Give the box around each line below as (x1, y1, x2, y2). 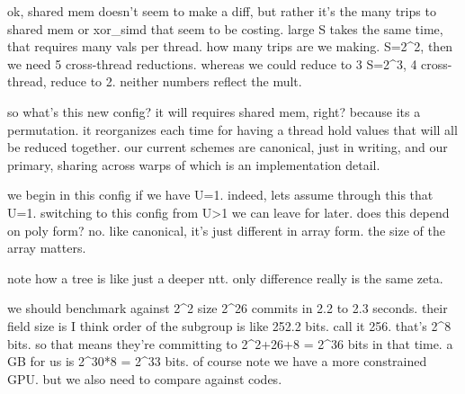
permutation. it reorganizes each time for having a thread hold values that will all (7, 120, 458, 139)
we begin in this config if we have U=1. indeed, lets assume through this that (7, 185, 434, 204)
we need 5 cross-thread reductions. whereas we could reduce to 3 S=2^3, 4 (7, 54, 417, 73)
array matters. (7, 238, 86, 257)
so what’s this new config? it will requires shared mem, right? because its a (7, 102, 421, 121)
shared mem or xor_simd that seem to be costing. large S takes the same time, (7, 19, 443, 38)
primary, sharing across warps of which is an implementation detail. (7, 155, 380, 174)
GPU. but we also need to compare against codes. (7, 369, 282, 388)
